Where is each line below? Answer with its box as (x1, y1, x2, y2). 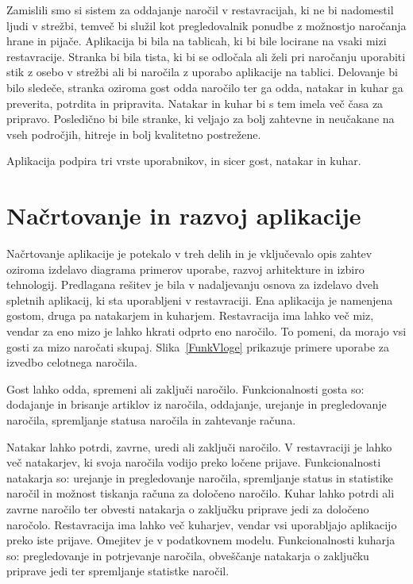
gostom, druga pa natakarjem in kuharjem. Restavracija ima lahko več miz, (6, 307, 374, 324)
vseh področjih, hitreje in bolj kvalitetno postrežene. (6, 125, 261, 142)
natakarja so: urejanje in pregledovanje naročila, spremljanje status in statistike (6, 469, 393, 486)
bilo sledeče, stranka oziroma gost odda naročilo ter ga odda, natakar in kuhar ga (6, 79, 403, 95)
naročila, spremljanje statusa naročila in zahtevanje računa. (6, 412, 296, 428)
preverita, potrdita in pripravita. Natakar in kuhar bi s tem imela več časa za (6, 94, 384, 111)
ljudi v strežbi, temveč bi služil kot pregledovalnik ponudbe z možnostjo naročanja (6, 17, 407, 33)
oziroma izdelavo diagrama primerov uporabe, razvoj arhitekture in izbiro (6, 260, 365, 277)
